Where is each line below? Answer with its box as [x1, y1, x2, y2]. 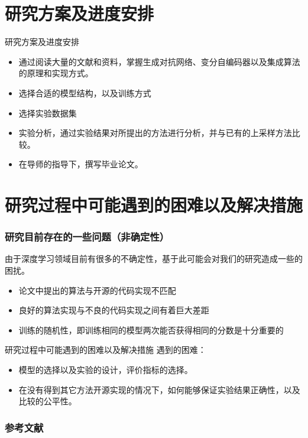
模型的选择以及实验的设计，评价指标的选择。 [18, 364, 193, 376]
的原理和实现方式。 [18, 67, 93, 79]
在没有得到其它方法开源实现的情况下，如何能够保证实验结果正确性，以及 [18, 383, 300, 395]
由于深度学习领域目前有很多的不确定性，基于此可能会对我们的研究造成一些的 [5, 252, 303, 265]
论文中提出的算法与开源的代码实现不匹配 [18, 284, 176, 296]
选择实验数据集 [18, 106, 77, 119]
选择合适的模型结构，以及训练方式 [18, 86, 151, 99]
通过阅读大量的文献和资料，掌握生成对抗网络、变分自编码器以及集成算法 [18, 55, 300, 67]
